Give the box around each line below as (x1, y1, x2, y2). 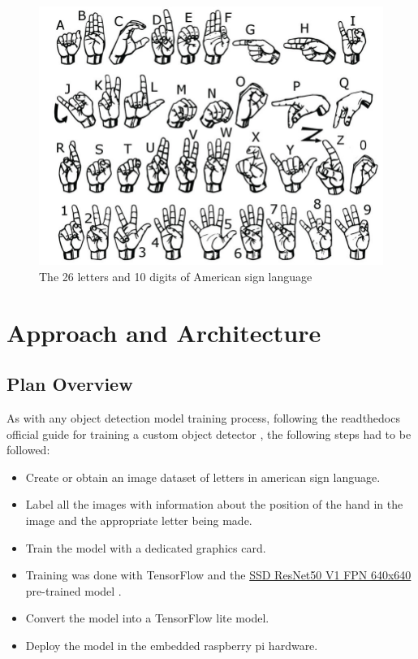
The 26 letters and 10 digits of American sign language (39, 267, 312, 284)
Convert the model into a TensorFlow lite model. (25, 609, 269, 626)
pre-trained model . (25, 582, 122, 599)
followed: (6, 441, 50, 458)
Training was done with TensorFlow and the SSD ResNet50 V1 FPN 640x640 (25, 566, 412, 583)
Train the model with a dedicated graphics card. (25, 539, 266, 556)
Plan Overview (6, 371, 133, 397)
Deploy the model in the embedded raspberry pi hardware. (25, 636, 318, 653)
